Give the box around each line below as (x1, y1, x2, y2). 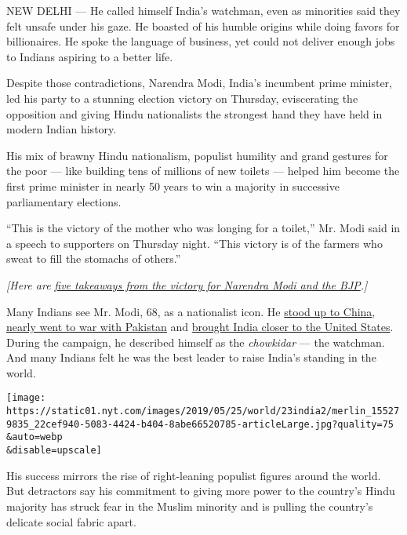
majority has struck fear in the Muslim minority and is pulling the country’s (6, 497, 373, 514)
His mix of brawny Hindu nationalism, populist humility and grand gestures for (6, 147, 388, 163)
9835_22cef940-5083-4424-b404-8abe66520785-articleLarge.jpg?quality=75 (6, 418, 394, 430)
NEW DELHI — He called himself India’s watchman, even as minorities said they (6, 2, 401, 18)
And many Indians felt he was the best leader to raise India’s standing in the (6, 349, 376, 366)
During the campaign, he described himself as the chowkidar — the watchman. (6, 333, 385, 350)
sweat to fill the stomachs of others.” (6, 250, 181, 267)
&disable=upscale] (6, 445, 102, 457)
